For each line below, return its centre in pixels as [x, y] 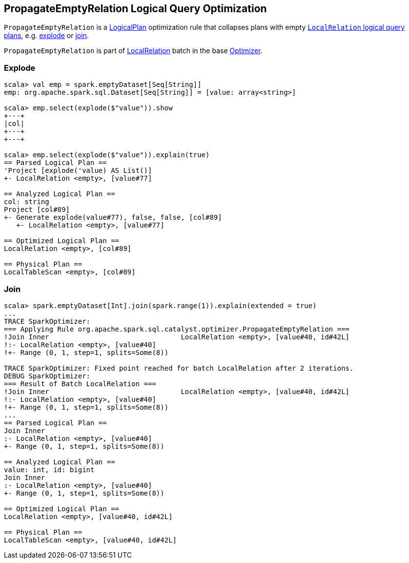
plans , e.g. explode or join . [46, 36]
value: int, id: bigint [49, 469]
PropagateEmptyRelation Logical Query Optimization [135, 9]
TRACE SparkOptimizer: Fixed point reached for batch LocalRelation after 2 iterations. [179, 368]
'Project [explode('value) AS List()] [78, 171]
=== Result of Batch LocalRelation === [80, 384]
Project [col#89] [37, 210]
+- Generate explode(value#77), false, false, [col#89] [113, 218]
